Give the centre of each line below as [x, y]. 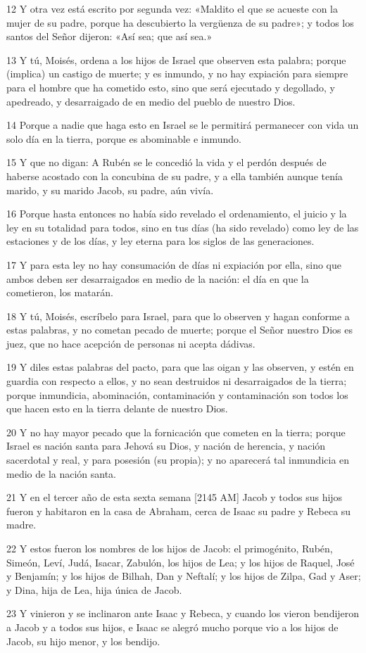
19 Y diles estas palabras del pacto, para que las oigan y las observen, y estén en [180, 367]
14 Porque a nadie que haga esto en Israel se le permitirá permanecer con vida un [183, 125]
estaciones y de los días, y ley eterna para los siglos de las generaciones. [160, 241]
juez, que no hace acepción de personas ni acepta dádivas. [131, 343]
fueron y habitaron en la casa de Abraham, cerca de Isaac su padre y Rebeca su [179, 511]
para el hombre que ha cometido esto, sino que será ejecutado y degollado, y [171, 87]
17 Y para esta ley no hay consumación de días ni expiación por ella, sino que [174, 264]
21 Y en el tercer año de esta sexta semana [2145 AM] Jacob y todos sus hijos [175, 497]
